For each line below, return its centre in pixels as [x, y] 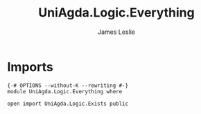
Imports [30, 67]
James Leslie [116, 32]
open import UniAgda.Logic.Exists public [68, 104]
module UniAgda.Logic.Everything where [65, 91]
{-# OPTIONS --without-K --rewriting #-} [68, 85]
